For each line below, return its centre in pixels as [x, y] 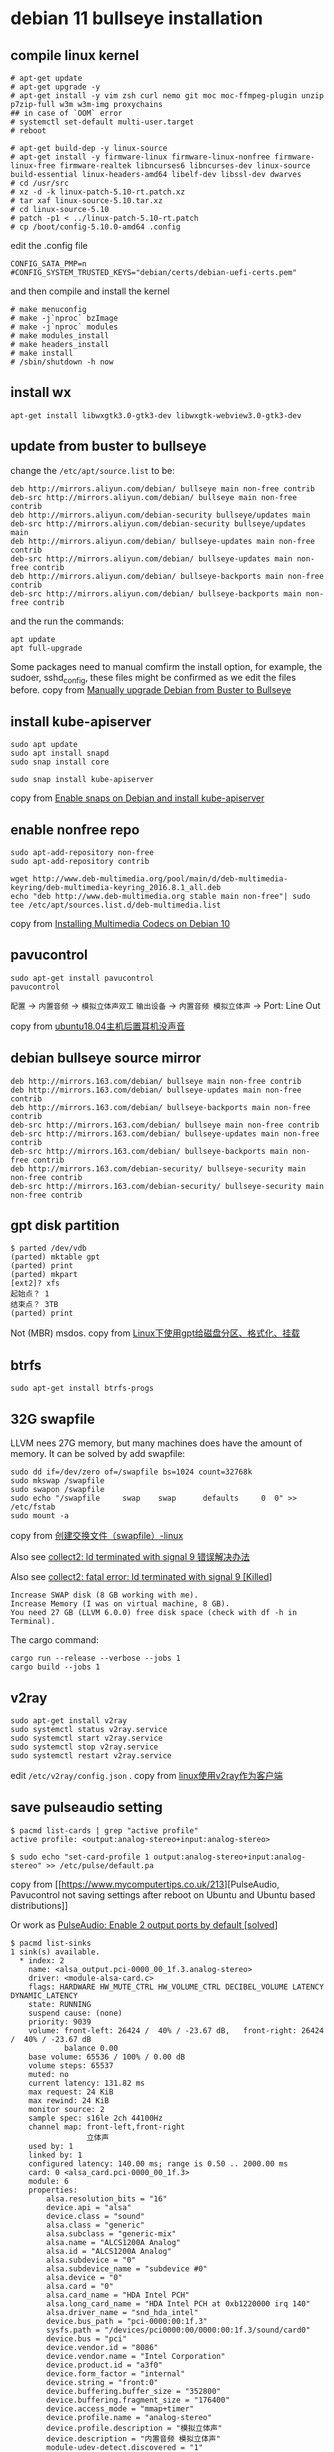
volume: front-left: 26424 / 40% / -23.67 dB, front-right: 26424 [176, 2030]
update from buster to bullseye [108, 446]
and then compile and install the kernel [90, 291]
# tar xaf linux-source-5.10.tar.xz [86, 201]
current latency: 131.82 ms [86, 2083]
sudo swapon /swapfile [57, 1490]
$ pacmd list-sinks [51, 1943]
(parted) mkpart [44, 1275]
